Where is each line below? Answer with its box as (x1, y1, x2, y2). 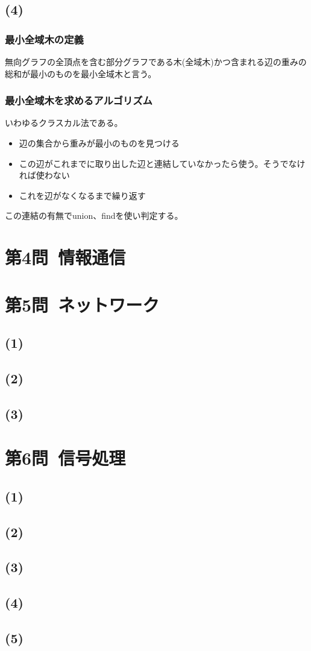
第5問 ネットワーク (5, 292, 160, 316)
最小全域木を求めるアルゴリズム (5, 93, 152, 108)
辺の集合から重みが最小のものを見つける (19, 137, 180, 149)
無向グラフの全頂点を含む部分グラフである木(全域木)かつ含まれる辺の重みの (5, 55, 307, 68)
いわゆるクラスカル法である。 (5, 116, 123, 129)
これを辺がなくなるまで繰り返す (19, 189, 146, 201)
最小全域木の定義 (5, 31, 84, 46)
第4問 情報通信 (5, 245, 126, 269)
